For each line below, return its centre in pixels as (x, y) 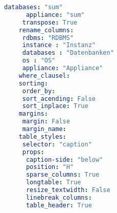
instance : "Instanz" (59, 45)
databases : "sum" (33, 7)
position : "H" (50, 167)
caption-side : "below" (64, 159)
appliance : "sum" (55, 15)
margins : (33, 114)
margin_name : (44, 129)
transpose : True (50, 22)
